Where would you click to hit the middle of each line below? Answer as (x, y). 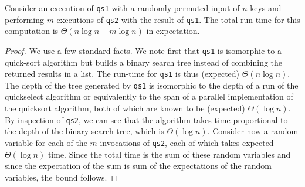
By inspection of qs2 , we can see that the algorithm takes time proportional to (146, 119)
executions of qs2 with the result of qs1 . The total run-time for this (178, 19)
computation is (32, 31)
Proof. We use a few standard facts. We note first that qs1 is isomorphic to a (143, 50)
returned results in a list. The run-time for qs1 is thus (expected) (122, 74)
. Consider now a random (253, 131)
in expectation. (173, 31)
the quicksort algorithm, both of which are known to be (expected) (125, 108)
